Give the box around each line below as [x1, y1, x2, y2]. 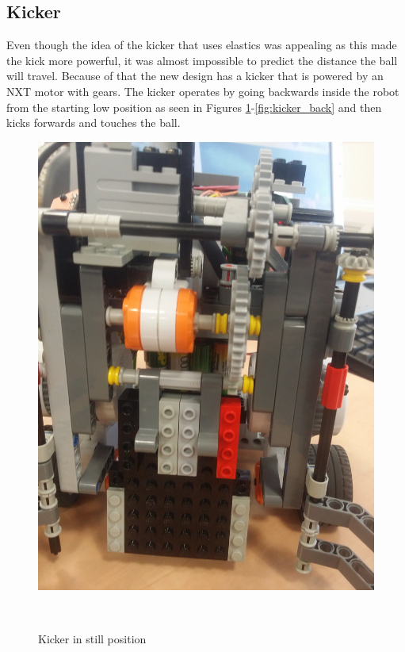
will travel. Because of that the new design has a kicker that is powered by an [6, 67, 384, 84]
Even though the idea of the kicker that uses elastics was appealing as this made [6, 36, 397, 53]
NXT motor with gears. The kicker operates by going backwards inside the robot [6, 82, 399, 99]
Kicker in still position [38, 631, 147, 647]
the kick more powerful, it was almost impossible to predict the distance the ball [6, 52, 398, 68]
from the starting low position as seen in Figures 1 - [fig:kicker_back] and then [6, 98, 382, 115]
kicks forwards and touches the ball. [6, 114, 181, 131]
